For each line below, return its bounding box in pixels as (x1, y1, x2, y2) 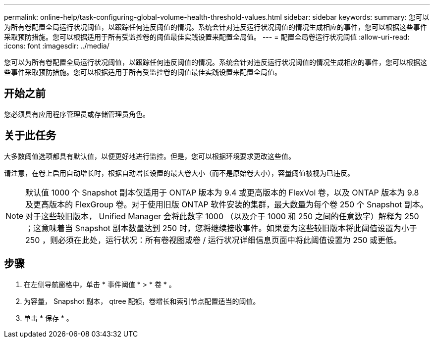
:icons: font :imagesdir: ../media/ (4, 42, 109, 50)
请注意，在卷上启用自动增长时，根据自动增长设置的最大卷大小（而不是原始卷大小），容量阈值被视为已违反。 (4, 168, 354, 177)
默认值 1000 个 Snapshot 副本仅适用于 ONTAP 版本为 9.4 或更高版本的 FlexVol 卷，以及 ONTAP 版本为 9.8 (25, 187, 419, 197)
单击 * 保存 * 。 (24, 313, 73, 322)
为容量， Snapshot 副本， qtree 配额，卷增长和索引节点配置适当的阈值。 (24, 296, 260, 305)
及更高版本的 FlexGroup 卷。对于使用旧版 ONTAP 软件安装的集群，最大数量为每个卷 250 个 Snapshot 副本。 (25, 199, 428, 209)
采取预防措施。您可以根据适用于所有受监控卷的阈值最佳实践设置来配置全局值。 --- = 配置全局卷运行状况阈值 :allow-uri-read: (4, 33, 410, 41)
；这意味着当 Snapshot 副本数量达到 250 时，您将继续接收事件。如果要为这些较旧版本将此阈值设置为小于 (25, 223, 417, 233)
